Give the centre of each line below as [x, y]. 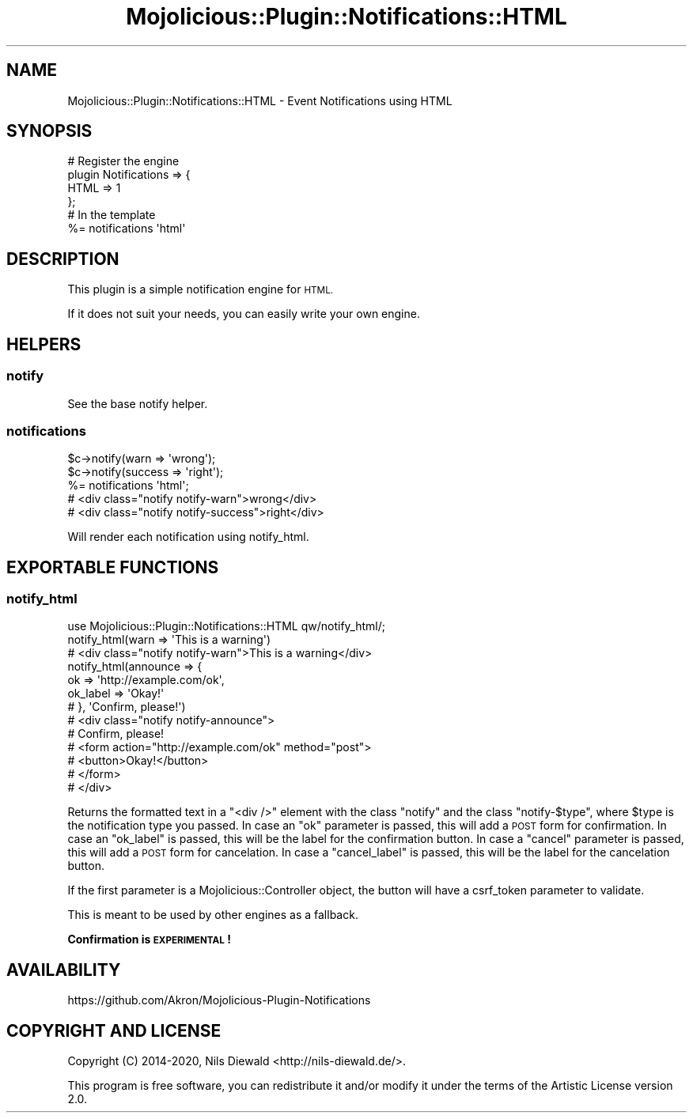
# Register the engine [123, 161]
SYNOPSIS [49, 131]
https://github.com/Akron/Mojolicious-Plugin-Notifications [219, 1000]
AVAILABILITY [64, 970]
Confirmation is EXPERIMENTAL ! [149, 939]
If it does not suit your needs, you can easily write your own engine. [244, 314]
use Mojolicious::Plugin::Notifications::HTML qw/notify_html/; [227, 626]
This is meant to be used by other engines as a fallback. [213, 915]
